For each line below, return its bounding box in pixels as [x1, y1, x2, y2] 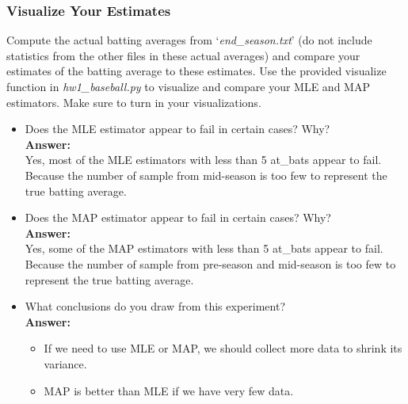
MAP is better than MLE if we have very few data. [44, 382, 294, 398]
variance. [44, 355, 87, 372]
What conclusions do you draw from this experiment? [25, 298, 285, 314]
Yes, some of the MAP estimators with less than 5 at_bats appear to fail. [25, 240, 383, 257]
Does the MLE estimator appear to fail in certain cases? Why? [25, 120, 330, 137]
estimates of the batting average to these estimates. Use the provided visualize [6, 63, 387, 79]
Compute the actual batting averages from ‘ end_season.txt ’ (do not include [6, 32, 372, 48]
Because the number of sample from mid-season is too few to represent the [25, 166, 387, 183]
